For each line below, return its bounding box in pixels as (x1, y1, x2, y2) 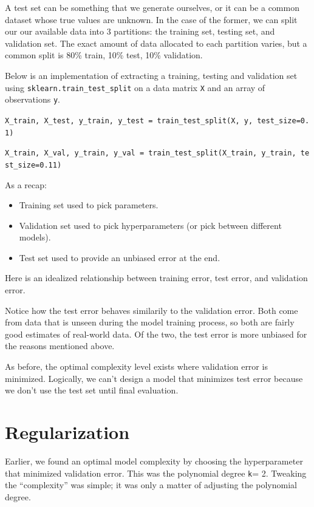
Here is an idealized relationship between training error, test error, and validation (5, 271, 308, 284)
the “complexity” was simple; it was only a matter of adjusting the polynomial (5, 478, 297, 491)
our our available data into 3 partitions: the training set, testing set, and (5, 25, 275, 38)
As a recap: (5, 178, 47, 191)
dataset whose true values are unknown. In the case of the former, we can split (5, 13, 298, 26)
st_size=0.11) (5, 160, 62, 169)
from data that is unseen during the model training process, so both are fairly (5, 316, 295, 328)
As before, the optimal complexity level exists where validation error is (5, 360, 268, 373)
